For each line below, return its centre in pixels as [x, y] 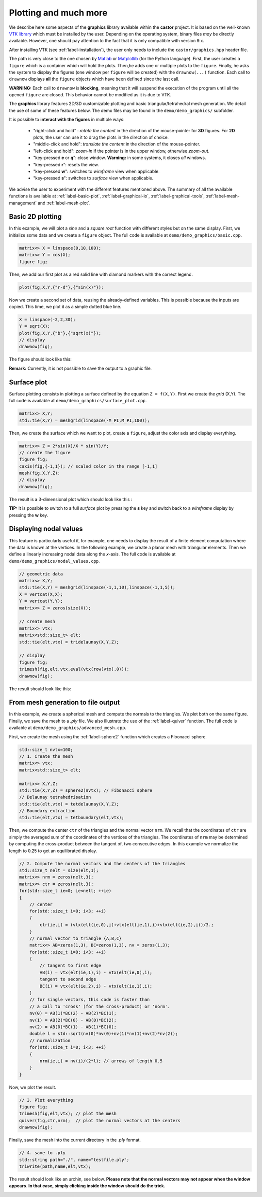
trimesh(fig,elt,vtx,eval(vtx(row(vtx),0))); [74, 669]
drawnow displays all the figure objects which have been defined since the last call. [94, 79]
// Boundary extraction [48, 811]
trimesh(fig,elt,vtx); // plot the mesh [68, 1114]
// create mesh [37, 622]
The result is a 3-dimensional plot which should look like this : [71, 499]
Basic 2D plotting [35, 217]
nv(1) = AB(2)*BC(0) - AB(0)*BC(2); [73, 1020]
